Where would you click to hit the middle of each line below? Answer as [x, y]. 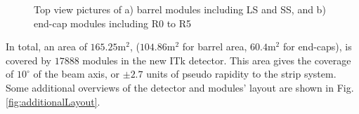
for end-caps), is [317, 47]
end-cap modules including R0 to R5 [113, 23]
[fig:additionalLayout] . [53, 101]
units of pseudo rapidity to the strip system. [241, 74]
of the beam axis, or [77, 74]
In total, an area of [46, 47]
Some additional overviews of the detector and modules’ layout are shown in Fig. [180, 87]
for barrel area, [215, 47]
